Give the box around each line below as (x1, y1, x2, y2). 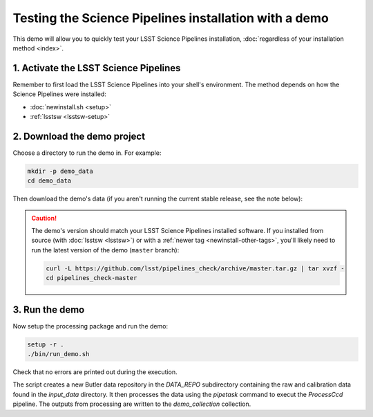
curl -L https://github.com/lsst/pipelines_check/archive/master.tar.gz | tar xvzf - (46, 264, 345, 272)
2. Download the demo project (12, 130, 145, 142)
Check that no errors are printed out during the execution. (12, 368, 178, 376)
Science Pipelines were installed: (12, 90, 107, 98)
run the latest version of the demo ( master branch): (31, 245, 180, 254)
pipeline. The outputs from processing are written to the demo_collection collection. (12, 400, 251, 408)
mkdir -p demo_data (27, 167, 93, 175)
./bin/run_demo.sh (27, 350, 90, 358)
